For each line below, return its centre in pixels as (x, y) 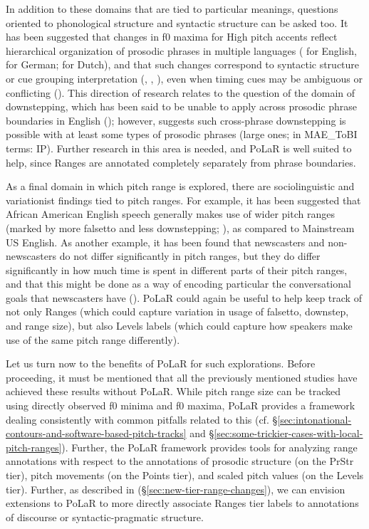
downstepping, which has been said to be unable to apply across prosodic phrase (182, 106)
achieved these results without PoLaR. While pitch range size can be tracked (173, 391)
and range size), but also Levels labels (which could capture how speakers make (179, 326)
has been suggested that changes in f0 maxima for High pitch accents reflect (172, 37)
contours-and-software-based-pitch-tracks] (96, 433)
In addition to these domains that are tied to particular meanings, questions (172, 9)
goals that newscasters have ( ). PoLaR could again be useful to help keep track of (184, 297)
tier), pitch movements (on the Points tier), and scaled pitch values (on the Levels (185, 475)
